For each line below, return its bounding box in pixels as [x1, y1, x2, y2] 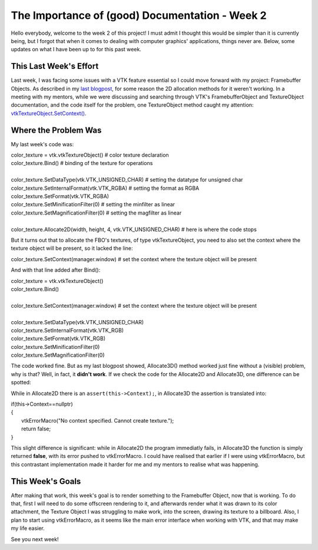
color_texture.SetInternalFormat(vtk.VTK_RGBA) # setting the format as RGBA [11, 185, 200, 192]
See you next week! [11, 535, 59, 542]
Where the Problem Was [11, 125, 102, 135]
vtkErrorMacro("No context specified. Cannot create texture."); [21, 417, 174, 424]
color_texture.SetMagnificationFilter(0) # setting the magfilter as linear [11, 209, 182, 216]
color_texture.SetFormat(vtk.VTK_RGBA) [11, 193, 109, 200]
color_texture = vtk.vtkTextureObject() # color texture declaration [11, 152, 169, 159]
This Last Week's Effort [11, 61, 99, 71]
